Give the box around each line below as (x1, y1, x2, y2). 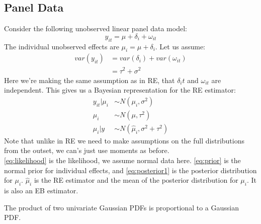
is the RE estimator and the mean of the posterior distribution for (34, 175, 238, 185)
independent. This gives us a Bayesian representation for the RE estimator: (4, 85, 236, 95)
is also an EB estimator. (4, 185, 78, 195)
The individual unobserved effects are (4, 41, 119, 51)
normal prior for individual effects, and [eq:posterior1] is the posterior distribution (4, 165, 257, 175)
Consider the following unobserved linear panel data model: (4, 23, 187, 34)
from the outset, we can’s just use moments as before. (4, 145, 169, 156)
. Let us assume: (155, 41, 205, 51)
